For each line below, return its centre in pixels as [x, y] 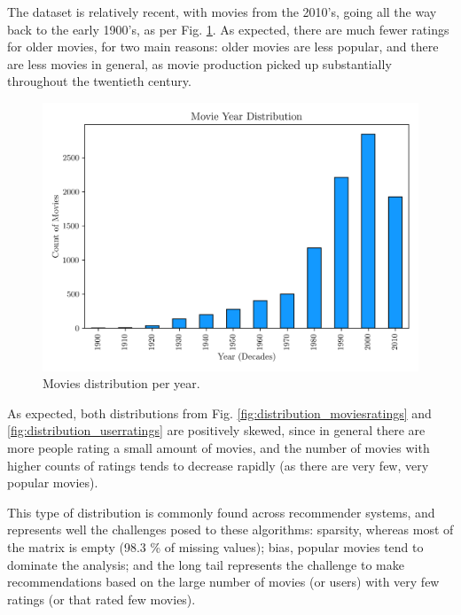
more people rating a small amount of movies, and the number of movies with [219, 448]
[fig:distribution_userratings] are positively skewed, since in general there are [216, 430]
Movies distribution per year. [121, 383]
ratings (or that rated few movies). [102, 599]
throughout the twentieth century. [99, 81]
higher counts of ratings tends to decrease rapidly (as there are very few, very [218, 465]
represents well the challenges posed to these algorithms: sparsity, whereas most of [230, 529]
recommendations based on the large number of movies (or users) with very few [223, 582]
